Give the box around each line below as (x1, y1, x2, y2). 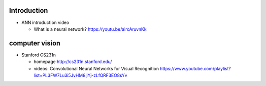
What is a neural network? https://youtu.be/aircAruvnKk (33, 26, 147, 32)
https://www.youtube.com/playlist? (160, 65, 231, 71)
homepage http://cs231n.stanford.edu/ (33, 59, 112, 64)
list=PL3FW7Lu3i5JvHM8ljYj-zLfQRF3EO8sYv (33, 72, 128, 78)
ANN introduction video (21, 20, 69, 25)
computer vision (9, 39, 61, 47)
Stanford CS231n (21, 52, 56, 58)
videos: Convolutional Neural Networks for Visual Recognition (33, 65, 159, 71)
